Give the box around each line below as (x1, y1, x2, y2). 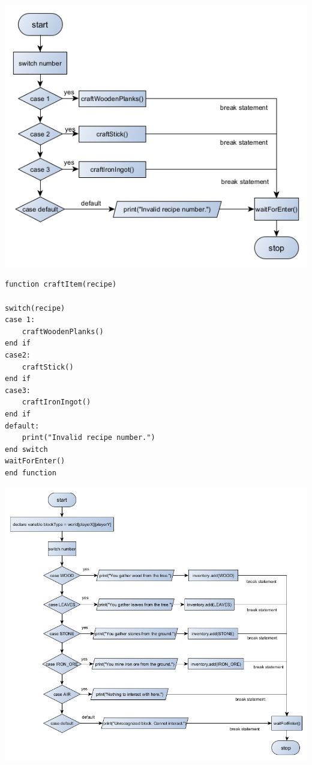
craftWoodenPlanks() (22, 327, 104, 336)
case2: (5, 351, 31, 360)
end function (5, 468, 56, 477)
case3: (5, 386, 31, 395)
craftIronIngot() (22, 398, 91, 407)
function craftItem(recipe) (5, 280, 117, 289)
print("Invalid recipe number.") (22, 433, 155, 442)
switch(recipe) (5, 303, 65, 312)
